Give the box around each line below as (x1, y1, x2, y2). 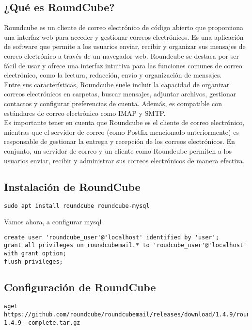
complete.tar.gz (28, 319, 80, 326)
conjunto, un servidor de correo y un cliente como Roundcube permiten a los (4, 145, 232, 156)
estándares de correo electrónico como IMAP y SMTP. (4, 108, 166, 118)
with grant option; (4, 250, 66, 257)
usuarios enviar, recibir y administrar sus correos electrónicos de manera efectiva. (4, 155, 245, 165)
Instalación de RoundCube (4, 179, 141, 194)
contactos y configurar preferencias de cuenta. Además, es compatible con (4, 98, 222, 108)
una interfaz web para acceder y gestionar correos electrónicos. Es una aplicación (4, 31, 244, 42)
